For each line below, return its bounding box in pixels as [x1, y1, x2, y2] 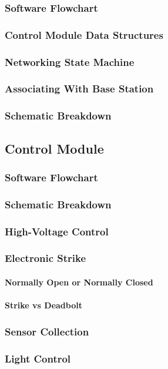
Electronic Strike [5, 251, 86, 265]
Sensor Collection [5, 324, 89, 338]
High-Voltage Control [5, 224, 109, 238]
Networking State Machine [5, 54, 135, 69]
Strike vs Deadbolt [5, 299, 82, 311]
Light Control [5, 351, 71, 365]
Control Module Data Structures [5, 27, 163, 42]
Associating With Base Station [5, 81, 154, 96]
